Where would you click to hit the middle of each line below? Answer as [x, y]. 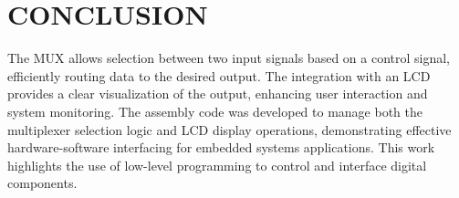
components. [42, 183]
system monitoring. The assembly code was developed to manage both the [215, 111]
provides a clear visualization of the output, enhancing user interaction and [218, 94]
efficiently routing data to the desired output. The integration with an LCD [219, 75]
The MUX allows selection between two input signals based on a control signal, [229, 58]
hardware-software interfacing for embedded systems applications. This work [221, 147]
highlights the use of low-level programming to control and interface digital [217, 165]
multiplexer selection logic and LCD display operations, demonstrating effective [229, 129]
